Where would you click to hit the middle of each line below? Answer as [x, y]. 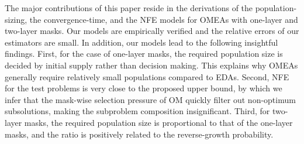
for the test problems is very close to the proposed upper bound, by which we [144, 88]
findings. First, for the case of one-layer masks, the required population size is [144, 54]
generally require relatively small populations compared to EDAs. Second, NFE [147, 76]
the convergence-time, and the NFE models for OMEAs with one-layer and [164, 19]
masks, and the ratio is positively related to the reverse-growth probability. [139, 134]
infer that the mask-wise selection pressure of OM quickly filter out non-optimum [150, 99]
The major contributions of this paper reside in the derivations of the [129, 8]
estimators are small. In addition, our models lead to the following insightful [141, 42]
